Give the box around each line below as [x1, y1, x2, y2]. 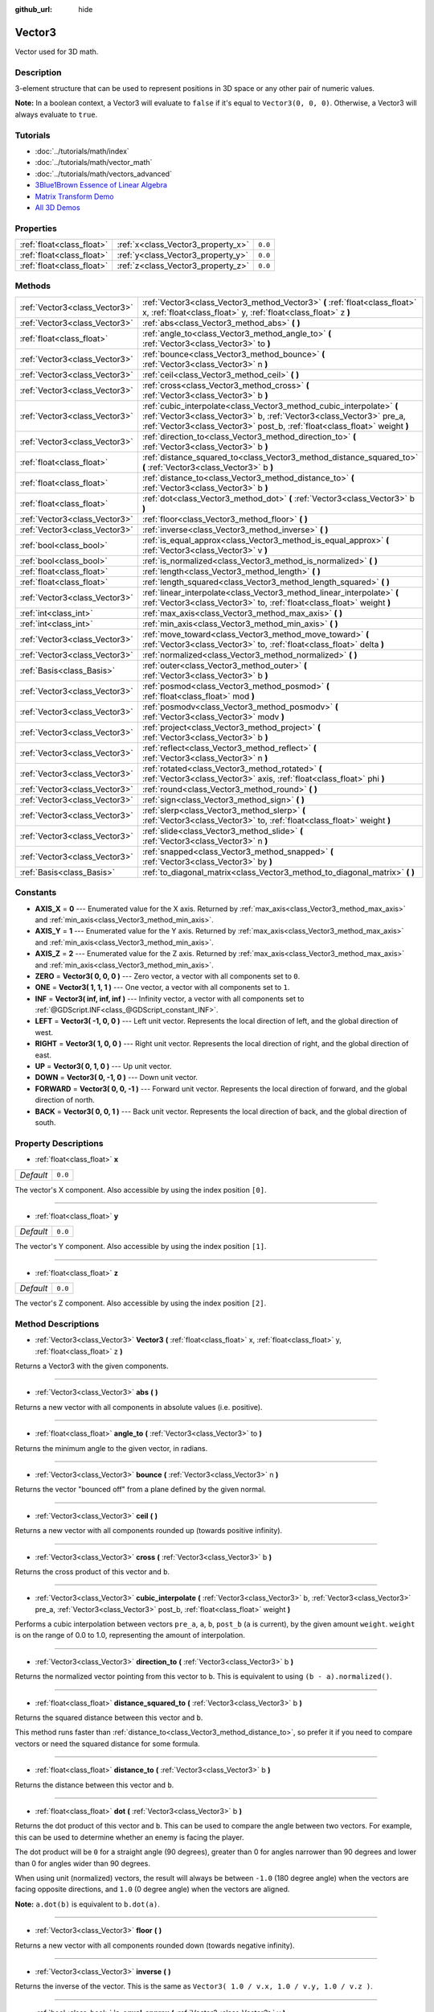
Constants [14, 887, 57, 898]
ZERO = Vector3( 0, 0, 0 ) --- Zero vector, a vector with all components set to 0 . [35, 971, 301, 981]
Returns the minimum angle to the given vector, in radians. [14, 1443, 208, 1453]
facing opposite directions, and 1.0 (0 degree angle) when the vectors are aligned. [14, 1884, 290, 1894]
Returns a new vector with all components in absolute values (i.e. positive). [14, 1402, 263, 1412]
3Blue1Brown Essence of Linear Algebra [35, 180, 168, 190]
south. [35, 1117, 56, 1127]
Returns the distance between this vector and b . [14, 1779, 174, 1790]
